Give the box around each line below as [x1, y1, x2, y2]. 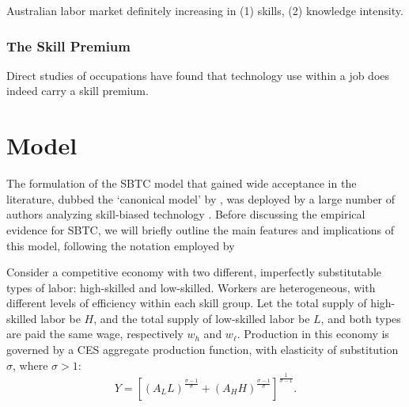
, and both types [320, 310, 401, 326]
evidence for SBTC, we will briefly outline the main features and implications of [6, 221, 395, 238]
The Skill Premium [6, 36, 131, 55]
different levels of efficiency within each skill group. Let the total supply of [6, 295, 367, 311]
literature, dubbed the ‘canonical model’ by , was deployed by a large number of [6, 190, 396, 207]
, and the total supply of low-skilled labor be [93, 310, 310, 326]
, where [13, 356, 48, 373]
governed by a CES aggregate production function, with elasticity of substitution [6, 341, 399, 358]
